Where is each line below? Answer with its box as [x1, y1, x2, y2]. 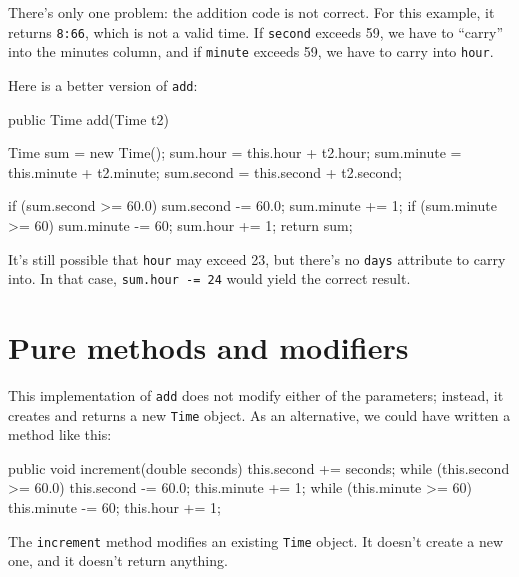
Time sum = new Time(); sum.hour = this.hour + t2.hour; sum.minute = [8, 142, 462, 163]
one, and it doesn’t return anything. [8, 550, 228, 571]
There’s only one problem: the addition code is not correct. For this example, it [8, 2, 495, 22]
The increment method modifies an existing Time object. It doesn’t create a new [8, 530, 504, 551]
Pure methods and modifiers [8, 327, 409, 368]
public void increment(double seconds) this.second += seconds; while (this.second [8, 457, 510, 478]
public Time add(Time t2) [8, 108, 169, 129]
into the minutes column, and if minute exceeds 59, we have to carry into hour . [8, 41, 494, 62]
